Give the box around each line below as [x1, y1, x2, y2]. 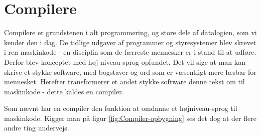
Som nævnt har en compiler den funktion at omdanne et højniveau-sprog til [4, 103, 237, 113]
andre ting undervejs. [4, 122, 69, 133]
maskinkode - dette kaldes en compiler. [4, 86, 124, 96]
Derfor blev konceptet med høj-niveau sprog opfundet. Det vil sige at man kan [4, 56, 245, 67]
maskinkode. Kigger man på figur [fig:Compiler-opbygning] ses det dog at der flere [4, 112, 256, 123]
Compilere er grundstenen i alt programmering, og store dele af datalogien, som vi [4, 27, 257, 38]
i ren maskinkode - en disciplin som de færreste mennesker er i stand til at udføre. [4, 47, 256, 57]
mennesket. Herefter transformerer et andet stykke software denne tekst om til [4, 76, 245, 87]
